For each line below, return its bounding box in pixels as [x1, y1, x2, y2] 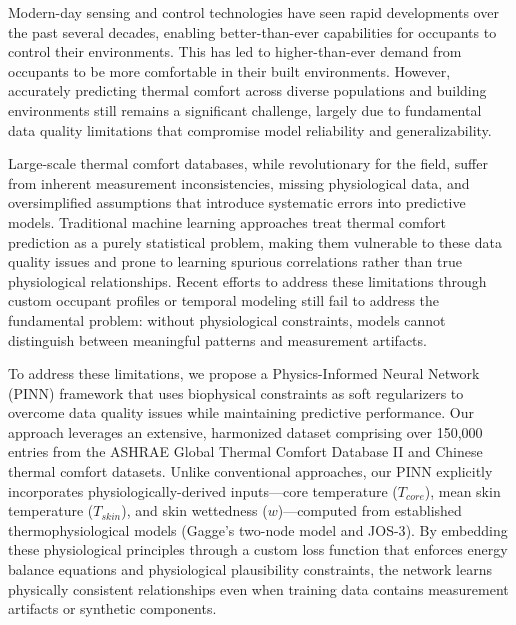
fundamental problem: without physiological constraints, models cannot [8, 309, 446, 330]
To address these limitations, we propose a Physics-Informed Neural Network [8, 363, 480, 384]
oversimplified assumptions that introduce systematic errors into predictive [8, 192, 466, 213]
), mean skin [424, 480, 501, 501]
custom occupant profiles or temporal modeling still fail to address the [8, 290, 440, 311]
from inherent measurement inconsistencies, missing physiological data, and [8, 172, 470, 193]
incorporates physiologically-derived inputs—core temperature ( [8, 480, 398, 501]
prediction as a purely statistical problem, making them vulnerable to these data [8, 231, 502, 252]
